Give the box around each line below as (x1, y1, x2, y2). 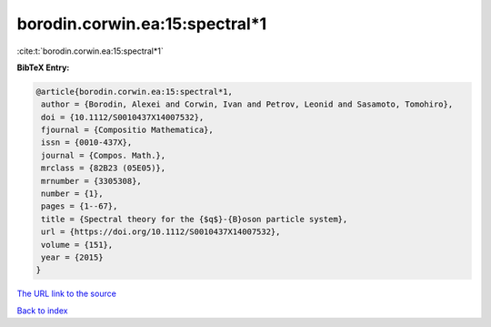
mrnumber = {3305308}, (41, 176, 143, 186)
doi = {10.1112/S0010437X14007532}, (41, 112, 205, 122)
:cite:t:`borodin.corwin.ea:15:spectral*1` (16, 46, 164, 56)
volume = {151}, (41, 240, 114, 250)
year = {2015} (41, 252, 104, 262)
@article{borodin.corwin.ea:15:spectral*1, (35, 87, 234, 97)
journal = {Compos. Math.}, (41, 150, 166, 160)
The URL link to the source (16, 288, 117, 300)
